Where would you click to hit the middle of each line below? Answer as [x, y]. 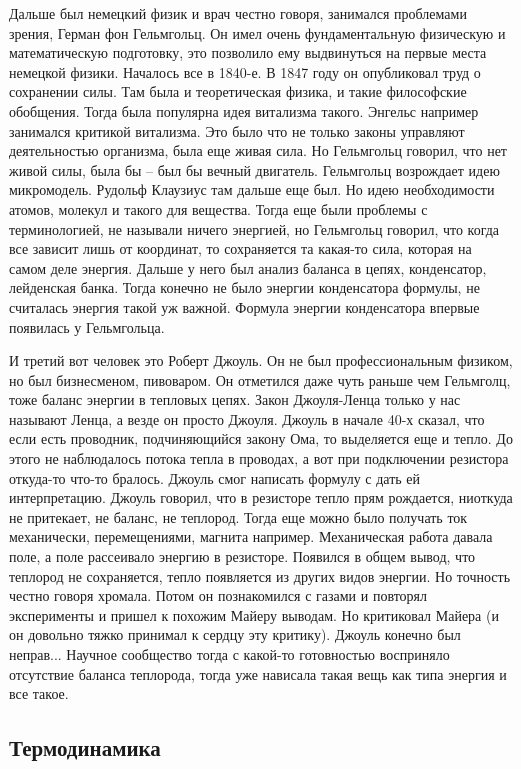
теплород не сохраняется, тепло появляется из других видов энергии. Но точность [260, 575]
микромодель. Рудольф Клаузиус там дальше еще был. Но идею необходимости [252, 189]
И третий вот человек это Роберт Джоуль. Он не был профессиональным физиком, [261, 360]
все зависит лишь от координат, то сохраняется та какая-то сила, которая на [240, 248]
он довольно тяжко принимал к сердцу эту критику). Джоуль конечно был [235, 634]
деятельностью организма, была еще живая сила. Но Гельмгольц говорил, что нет [258, 150]
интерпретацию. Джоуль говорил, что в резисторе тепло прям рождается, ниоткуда [261, 497]
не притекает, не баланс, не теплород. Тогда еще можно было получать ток [238, 516]
